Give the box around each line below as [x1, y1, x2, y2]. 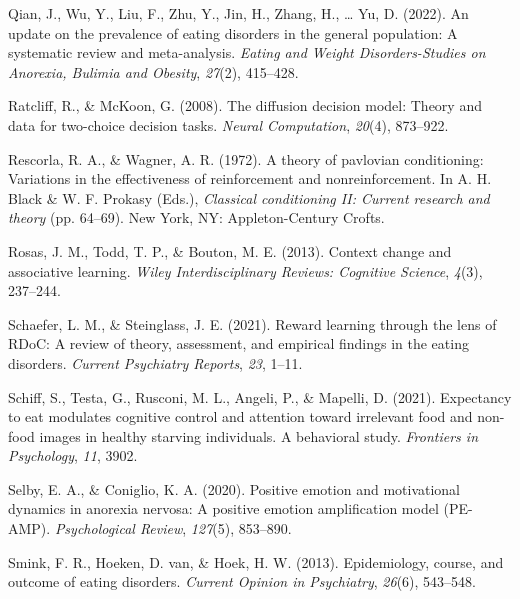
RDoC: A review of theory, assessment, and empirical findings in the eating [8, 333, 469, 354]
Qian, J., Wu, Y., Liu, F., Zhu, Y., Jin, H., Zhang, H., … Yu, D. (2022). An [8, 3, 469, 23]
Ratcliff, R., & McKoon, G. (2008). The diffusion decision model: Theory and [8, 95, 482, 116]
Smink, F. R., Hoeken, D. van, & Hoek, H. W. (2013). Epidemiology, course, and [8, 551, 504, 572]
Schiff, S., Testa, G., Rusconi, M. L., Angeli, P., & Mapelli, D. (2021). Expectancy [8, 386, 512, 407]
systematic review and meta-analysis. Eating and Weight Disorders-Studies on [8, 42, 486, 63]
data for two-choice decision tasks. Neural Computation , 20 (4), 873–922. [8, 114, 449, 135]
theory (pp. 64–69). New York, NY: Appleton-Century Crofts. [8, 207, 385, 228]
